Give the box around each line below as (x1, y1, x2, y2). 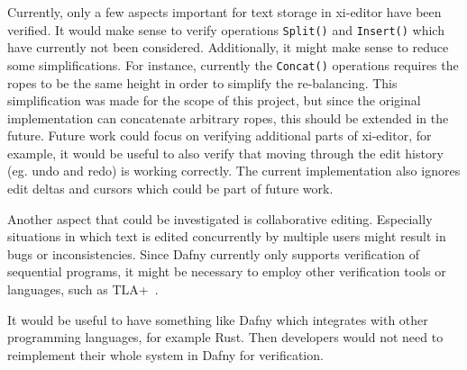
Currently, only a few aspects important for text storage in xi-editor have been (7, 3, 442, 21)
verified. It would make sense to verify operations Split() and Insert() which (7, 20, 444, 39)
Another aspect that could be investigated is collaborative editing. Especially (7, 209, 433, 228)
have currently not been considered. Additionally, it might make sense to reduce (7, 38, 449, 57)
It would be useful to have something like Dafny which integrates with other (7, 310, 428, 329)
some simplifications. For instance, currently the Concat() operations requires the (7, 55, 459, 74)
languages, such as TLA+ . (7, 280, 159, 299)
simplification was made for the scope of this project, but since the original (7, 91, 421, 110)
